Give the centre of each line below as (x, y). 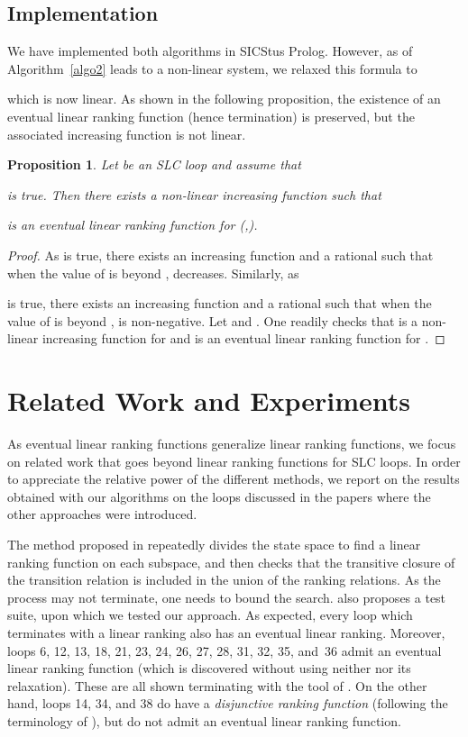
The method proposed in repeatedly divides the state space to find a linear (214, 545)
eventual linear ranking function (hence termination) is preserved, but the (211, 116)
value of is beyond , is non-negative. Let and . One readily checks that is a (213, 320)
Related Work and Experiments (209, 400)
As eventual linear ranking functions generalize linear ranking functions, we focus (232, 444)
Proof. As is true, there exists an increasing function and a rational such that (220, 255)
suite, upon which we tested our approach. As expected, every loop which (210, 615)
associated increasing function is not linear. (127, 134)
